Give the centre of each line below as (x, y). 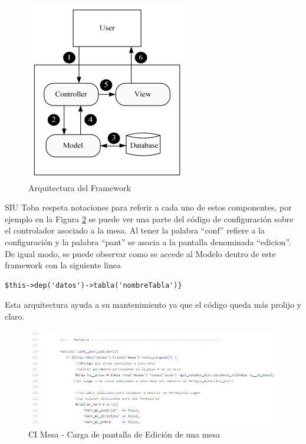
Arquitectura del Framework (80, 187)
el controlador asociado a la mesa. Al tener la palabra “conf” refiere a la (135, 230)
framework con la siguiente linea (63, 265)
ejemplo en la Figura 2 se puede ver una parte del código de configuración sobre (149, 218)
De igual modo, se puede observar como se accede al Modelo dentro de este (140, 253)
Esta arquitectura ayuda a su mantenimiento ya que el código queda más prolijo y (153, 305)
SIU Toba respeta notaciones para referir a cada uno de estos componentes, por (148, 207)
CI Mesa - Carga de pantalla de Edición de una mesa (124, 434)
